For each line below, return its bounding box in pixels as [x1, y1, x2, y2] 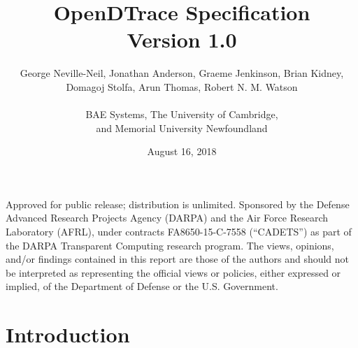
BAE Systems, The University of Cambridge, [85, 107, 278, 122]
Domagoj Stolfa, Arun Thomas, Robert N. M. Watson [66, 79, 298, 94]
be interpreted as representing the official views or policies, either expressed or [6, 265, 341, 280]
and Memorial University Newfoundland [96, 120, 268, 135]
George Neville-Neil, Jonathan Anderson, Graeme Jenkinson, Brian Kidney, [20, 66, 344, 80]
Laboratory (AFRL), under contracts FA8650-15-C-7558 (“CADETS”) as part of [6, 224, 352, 239]
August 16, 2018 [147, 144, 217, 159]
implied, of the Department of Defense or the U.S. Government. [6, 279, 278, 293]
